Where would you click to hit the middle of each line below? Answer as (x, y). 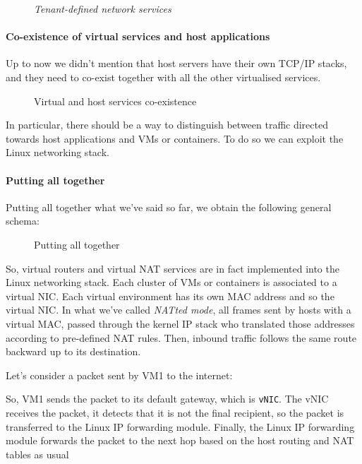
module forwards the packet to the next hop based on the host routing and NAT (180, 440)
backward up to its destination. (73, 351)
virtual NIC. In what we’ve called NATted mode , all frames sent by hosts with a (179, 310)
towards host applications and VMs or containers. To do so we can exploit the (175, 138)
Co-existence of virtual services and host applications (138, 36)
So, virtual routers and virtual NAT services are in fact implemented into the (173, 268)
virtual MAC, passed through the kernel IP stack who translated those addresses (180, 323)
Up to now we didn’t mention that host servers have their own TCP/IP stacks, (176, 63)
